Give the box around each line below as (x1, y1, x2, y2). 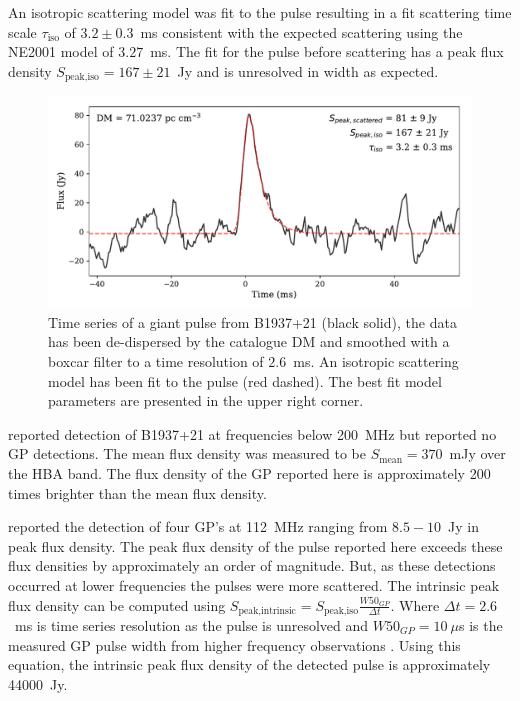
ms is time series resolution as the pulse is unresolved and (14, 615, 369, 635)
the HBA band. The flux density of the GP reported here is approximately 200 (8, 462, 491, 483)
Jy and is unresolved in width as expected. (177, 60, 439, 81)
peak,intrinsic (238, 606, 296, 616)
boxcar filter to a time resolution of (48, 351, 264, 372)
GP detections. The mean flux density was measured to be (8, 443, 366, 464)
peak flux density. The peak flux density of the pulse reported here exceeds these (8, 535, 503, 556)
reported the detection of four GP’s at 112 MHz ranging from (8, 516, 388, 537)
